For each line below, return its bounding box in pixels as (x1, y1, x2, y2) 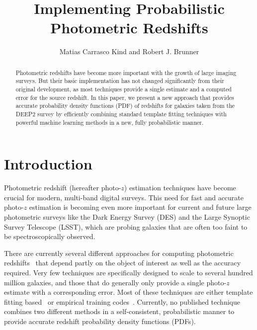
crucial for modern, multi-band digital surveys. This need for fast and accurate (4, 192, 244, 202)
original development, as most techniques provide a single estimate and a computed (15, 85, 232, 93)
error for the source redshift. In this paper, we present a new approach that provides (15, 93, 234, 101)
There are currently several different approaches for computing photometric (4, 247, 234, 258)
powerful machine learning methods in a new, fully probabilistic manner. (15, 118, 204, 126)
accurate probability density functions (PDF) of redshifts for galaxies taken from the (15, 101, 235, 110)
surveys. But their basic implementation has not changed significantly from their (15, 77, 224, 85)
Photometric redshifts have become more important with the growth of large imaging (15, 68, 237, 77)
